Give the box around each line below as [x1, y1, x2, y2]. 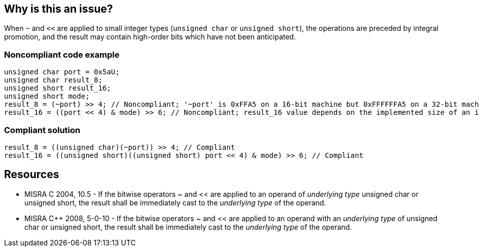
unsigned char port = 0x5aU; [4, 68, 120, 76]
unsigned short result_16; [4, 84, 111, 93]
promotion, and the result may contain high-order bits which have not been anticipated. [4, 32, 296, 41]
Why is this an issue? [4, 3, 113, 15]
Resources [4, 168, 59, 181]
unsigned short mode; [4, 92, 90, 101]
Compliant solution [4, 124, 81, 135]
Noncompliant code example [4, 49, 120, 60]
